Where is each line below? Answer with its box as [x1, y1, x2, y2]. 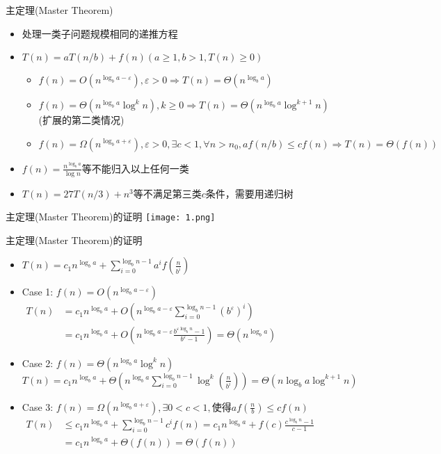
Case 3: [22, 399, 54, 414]
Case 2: [22, 355, 54, 370]
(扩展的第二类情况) [38, 113, 125, 127]
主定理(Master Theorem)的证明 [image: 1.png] [6, 209, 216, 224]
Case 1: [22, 284, 54, 299]
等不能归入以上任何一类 [81, 161, 189, 175]
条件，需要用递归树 [205, 186, 294, 200]
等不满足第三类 [133, 186, 202, 200]
